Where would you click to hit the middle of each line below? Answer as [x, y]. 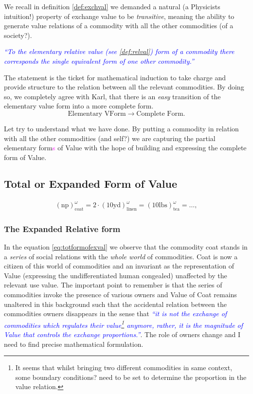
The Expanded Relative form [62, 228]
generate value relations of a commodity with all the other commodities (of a [119, 26]
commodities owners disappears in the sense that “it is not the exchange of [116, 313]
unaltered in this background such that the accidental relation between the [116, 304]
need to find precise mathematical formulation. [74, 344]
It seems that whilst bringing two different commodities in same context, [124, 367]
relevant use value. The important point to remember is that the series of [113, 285]
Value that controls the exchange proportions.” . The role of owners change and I [122, 334]
